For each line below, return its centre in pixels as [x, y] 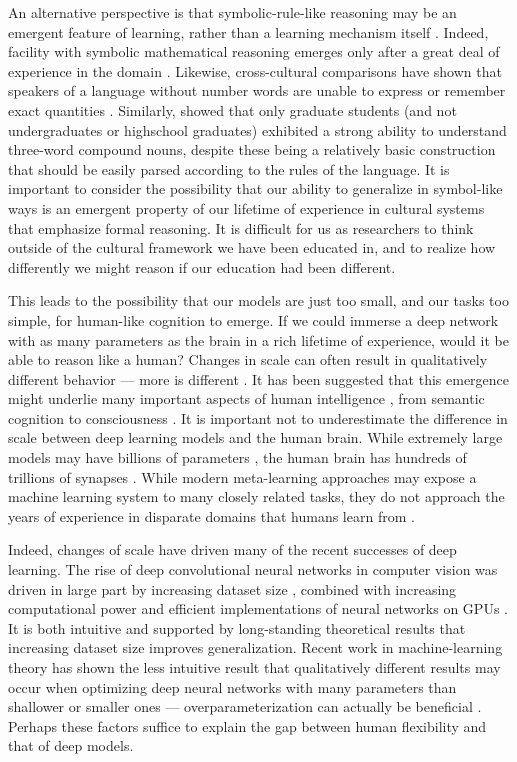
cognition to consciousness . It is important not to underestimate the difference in [258, 417]
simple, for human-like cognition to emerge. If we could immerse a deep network [253, 319]
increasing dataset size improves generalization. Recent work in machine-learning [255, 647]
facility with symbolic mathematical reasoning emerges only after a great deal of [254, 51]
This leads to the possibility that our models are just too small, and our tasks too [258, 300]
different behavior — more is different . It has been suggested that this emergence [259, 378]
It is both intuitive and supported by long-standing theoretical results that [237, 627]
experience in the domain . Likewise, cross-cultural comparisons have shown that [255, 70]
